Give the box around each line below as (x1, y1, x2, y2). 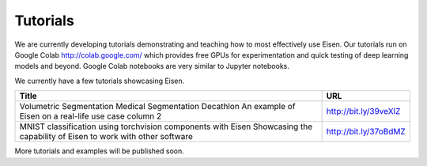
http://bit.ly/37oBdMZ (326, 126, 406, 138)
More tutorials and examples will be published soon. (14, 146, 185, 156)
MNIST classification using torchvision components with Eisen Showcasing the (19, 121, 313, 132)
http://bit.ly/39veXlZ (326, 106, 401, 117)
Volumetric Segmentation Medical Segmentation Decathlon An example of (19, 101, 296, 112)
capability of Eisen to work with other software (19, 131, 194, 142)
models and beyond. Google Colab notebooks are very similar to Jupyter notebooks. (14, 62, 290, 71)
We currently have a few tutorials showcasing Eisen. (14, 76, 185, 85)
